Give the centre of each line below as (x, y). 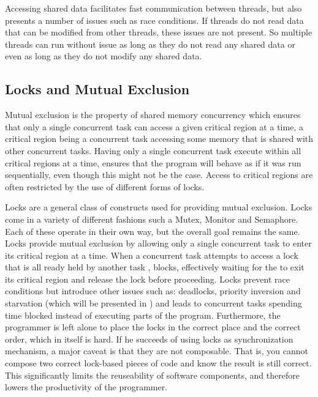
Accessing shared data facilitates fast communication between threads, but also (153, 8)
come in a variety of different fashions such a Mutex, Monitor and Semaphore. (152, 219)
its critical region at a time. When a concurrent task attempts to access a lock (152, 255)
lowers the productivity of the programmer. (86, 387)
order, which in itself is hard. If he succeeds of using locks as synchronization (149, 339)
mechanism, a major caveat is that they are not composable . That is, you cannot (157, 351)
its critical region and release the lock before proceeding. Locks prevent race (147, 279)
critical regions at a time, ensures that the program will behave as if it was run (153, 162)
